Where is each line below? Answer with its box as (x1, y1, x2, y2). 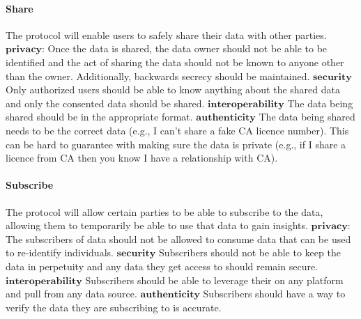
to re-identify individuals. (6, 245, 114, 260)
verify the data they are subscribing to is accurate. (6, 299, 222, 314)
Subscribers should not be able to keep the (159, 245, 341, 260)
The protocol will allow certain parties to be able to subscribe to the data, (6, 204, 323, 219)
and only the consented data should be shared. (6, 95, 205, 110)
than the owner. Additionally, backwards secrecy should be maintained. (6, 68, 310, 83)
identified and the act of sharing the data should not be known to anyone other (6, 54, 344, 69)
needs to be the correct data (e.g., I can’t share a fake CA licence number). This (6, 123, 349, 137)
